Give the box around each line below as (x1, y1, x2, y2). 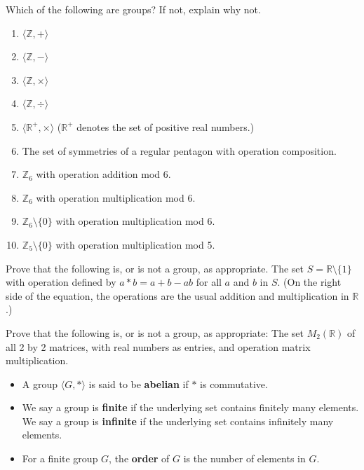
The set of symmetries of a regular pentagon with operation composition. (22, 143, 337, 158)
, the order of (109, 451, 170, 466)
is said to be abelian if (88, 376, 189, 391)
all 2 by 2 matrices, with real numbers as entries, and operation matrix (6, 339, 311, 354)
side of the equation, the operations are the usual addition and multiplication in (6, 288, 349, 303)
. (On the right (277, 275, 342, 289)
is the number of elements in (183, 451, 306, 466)
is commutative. (200, 376, 268, 391)
